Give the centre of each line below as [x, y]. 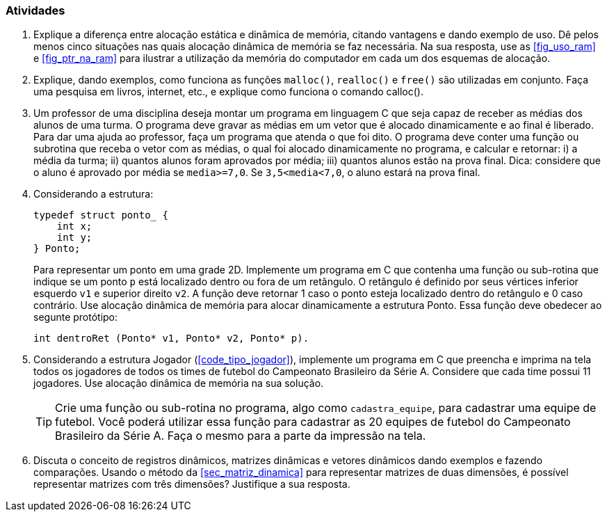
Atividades [35, 10]
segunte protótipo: [76, 317]
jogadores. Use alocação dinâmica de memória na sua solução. [179, 383]
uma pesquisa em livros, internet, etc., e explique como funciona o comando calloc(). [228, 92]
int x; [74, 226]
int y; [74, 238]
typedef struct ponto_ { [101, 215]
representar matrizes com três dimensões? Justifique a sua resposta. [192, 484]
